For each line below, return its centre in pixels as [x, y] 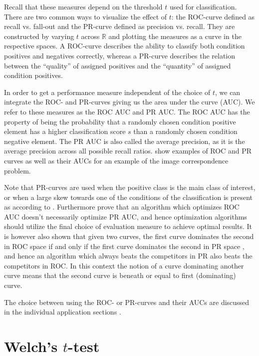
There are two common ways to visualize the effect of [86, 16]
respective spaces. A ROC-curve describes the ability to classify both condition [125, 46]
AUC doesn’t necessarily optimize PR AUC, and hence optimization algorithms [126, 216]
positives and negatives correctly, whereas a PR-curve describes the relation [120, 55]
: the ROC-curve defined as [213, 16]
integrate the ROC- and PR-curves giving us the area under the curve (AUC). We [129, 102]
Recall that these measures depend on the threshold [83, 6]
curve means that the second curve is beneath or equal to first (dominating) [120, 275]
